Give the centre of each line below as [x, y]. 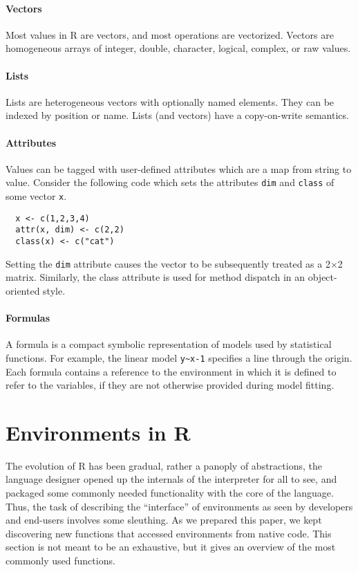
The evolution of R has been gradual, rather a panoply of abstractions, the [164, 465]
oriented [23, 290]
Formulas [28, 318]
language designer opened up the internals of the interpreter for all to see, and [171, 479]
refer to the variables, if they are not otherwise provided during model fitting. [170, 385]
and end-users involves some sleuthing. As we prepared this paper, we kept [164, 520]
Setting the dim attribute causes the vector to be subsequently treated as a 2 [168, 263]
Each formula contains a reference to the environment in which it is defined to [171, 371]
